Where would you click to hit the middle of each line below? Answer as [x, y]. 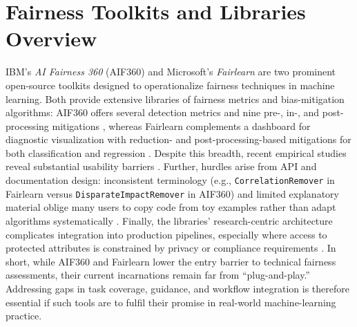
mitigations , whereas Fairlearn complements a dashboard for [181, 125]
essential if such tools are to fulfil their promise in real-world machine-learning [171, 302]
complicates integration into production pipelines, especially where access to [166, 234]
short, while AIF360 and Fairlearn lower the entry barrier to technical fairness [171, 261]
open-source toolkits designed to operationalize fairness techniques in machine [170, 85]
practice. [24, 316]
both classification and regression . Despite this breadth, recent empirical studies [176, 152]
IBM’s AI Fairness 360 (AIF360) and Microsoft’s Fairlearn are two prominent [171, 72]
